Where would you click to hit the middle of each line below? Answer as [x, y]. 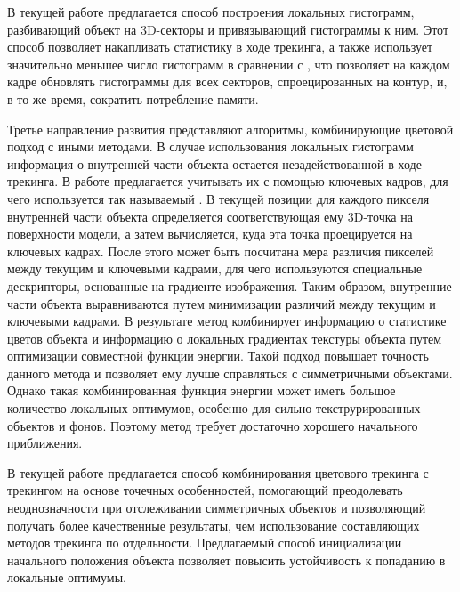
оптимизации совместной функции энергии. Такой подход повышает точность [218, 356]
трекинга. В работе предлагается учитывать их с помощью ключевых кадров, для [228, 181]
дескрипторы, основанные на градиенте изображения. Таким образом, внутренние [230, 285]
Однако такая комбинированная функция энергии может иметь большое [202, 390]
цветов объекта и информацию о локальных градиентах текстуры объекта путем [225, 338]
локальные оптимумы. [67, 577]
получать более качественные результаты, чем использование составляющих [214, 525]
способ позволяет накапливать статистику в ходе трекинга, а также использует [220, 47]
